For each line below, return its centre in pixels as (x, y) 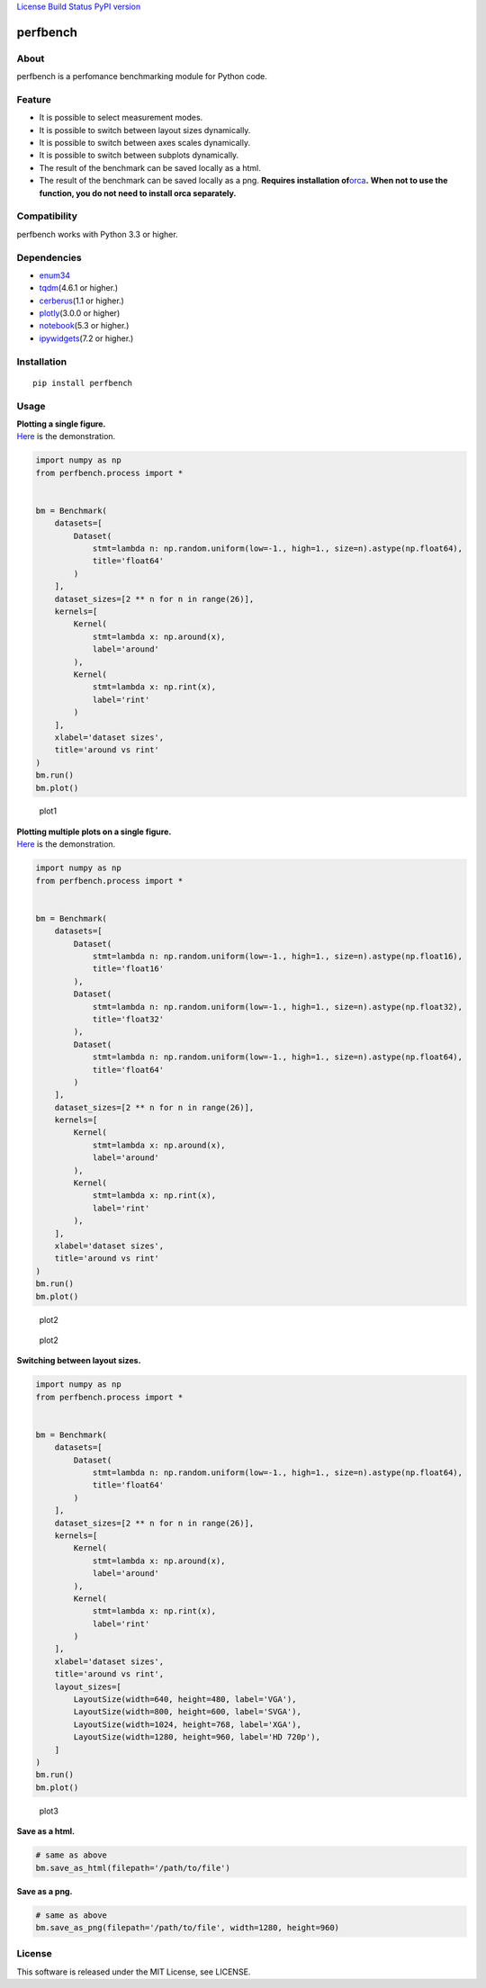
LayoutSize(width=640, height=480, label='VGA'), (185, 1700)
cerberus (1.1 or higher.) (82, 301)
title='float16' (128, 969)
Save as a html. (46, 1831)
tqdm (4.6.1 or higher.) (79, 288)
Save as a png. (45, 1891)
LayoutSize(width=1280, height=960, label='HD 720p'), (197, 1737)
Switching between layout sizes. (79, 1361)
